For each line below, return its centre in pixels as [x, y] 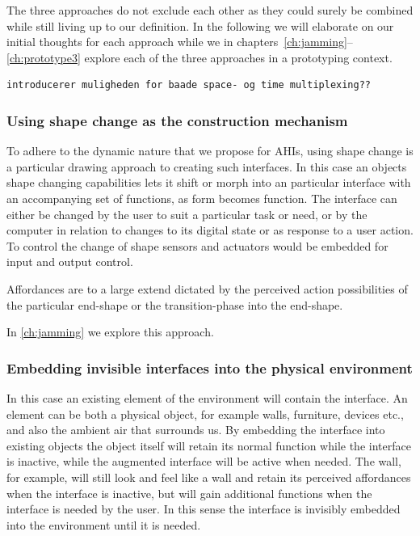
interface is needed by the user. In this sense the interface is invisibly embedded [204, 509]
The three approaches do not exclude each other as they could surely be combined [210, 10]
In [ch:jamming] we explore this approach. [110, 332]
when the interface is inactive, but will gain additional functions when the [189, 493]
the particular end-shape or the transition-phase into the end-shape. [175, 304]
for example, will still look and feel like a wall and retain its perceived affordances [209, 477]
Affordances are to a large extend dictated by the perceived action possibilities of [207, 288]
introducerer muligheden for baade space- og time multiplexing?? [189, 85]
